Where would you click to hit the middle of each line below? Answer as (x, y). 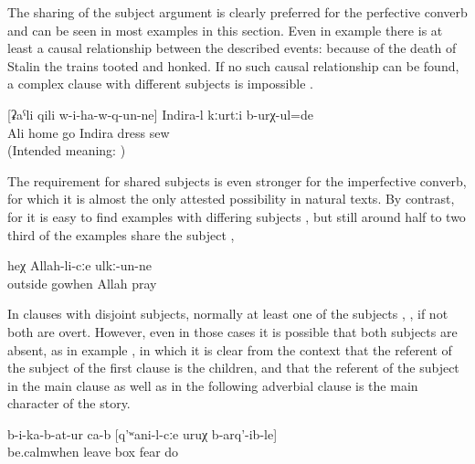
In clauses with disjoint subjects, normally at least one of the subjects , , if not (228, 314)
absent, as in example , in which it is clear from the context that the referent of (230, 349)
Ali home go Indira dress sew (89, 132)
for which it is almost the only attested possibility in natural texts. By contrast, (231, 199)
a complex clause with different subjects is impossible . (160, 84)
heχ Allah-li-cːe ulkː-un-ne (79, 265)
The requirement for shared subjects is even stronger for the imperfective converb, (237, 180)
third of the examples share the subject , (121, 234)
